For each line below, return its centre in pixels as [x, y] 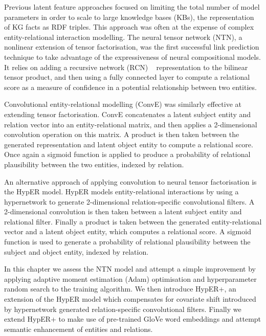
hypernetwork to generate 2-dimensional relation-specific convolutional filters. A [129, 201]
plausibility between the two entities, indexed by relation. [94, 164]
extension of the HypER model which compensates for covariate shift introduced [130, 299]
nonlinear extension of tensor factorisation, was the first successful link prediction [132, 47]
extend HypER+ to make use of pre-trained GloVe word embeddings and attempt [133, 319]
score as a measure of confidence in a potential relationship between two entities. [130, 87]
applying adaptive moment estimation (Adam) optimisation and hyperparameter [130, 278]
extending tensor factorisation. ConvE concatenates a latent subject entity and [128, 114]
